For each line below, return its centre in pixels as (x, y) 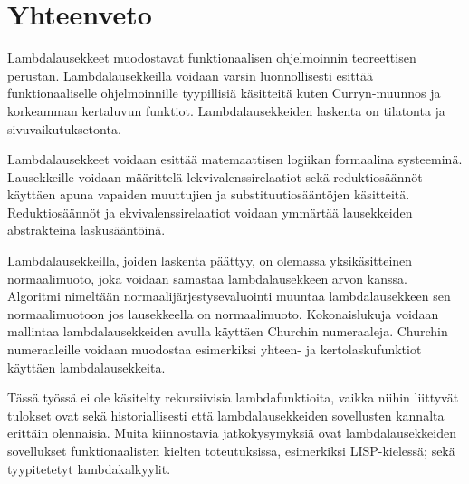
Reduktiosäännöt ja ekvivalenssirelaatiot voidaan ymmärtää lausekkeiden (210, 212)
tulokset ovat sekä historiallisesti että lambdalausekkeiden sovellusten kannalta (226, 415)
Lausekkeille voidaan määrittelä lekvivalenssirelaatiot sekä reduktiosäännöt (215, 176)
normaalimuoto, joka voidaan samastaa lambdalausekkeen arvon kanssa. (207, 278)
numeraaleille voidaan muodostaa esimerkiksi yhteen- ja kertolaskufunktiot (215, 349)
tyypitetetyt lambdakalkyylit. (89, 468)
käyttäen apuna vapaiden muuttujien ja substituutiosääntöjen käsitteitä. (209, 194)
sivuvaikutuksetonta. (64, 128)
